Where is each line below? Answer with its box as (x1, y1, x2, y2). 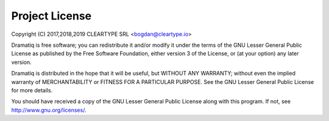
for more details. (11, 86, 53, 94)
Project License (11, 9, 92, 22)
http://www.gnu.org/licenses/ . (11, 106, 87, 114)
